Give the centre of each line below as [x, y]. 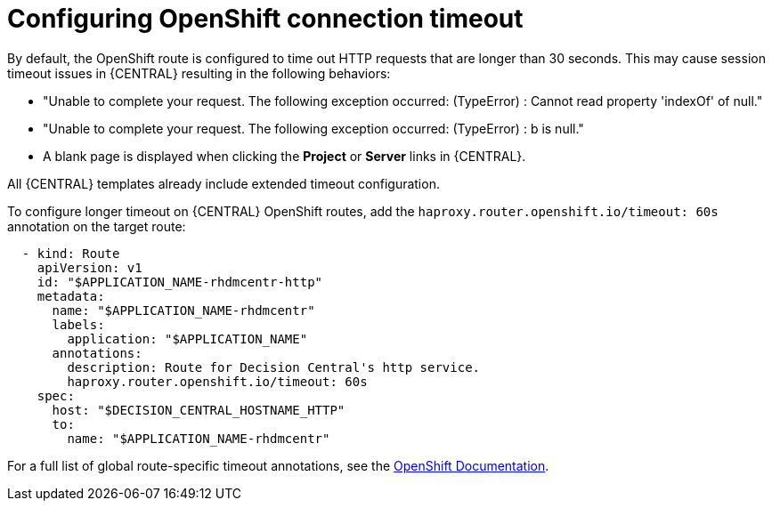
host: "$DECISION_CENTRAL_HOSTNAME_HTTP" [199, 410]
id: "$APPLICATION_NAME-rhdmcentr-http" [180, 282]
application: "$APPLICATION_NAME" [187, 339]
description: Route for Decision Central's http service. [274, 367]
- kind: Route [71, 253]
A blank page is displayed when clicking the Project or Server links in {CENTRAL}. [284, 156]
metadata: [71, 296]
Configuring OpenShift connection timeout [265, 19]
